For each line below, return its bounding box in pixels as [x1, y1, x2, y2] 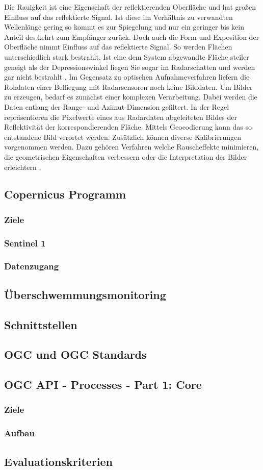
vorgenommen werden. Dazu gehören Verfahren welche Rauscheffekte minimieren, [4, 141, 259, 152]
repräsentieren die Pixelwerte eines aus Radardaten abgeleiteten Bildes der [4, 111, 237, 122]
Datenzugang [4, 260, 59, 273]
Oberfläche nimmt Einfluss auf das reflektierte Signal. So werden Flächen [4, 41, 232, 52]
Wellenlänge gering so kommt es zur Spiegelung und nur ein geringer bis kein [4, 21, 244, 32]
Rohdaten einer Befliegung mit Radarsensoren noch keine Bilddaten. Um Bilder [4, 81, 253, 92]
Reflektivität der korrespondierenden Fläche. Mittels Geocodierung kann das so [4, 121, 252, 132]
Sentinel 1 [4, 236, 46, 249]
